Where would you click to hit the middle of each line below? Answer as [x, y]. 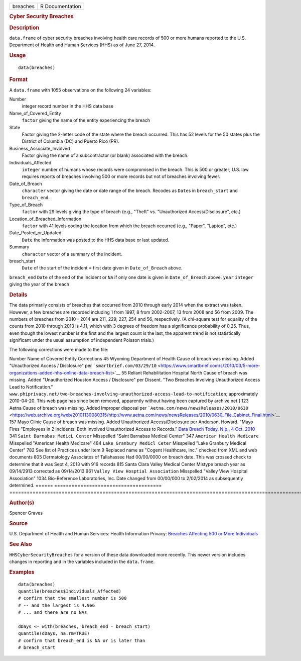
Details [18, 295]
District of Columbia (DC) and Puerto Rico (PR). [71, 141]
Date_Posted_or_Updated [35, 233]
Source [19, 524]
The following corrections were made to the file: [59, 349]
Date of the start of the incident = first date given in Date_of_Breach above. [102, 268]
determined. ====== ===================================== [86, 485]
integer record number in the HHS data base [68, 106]
